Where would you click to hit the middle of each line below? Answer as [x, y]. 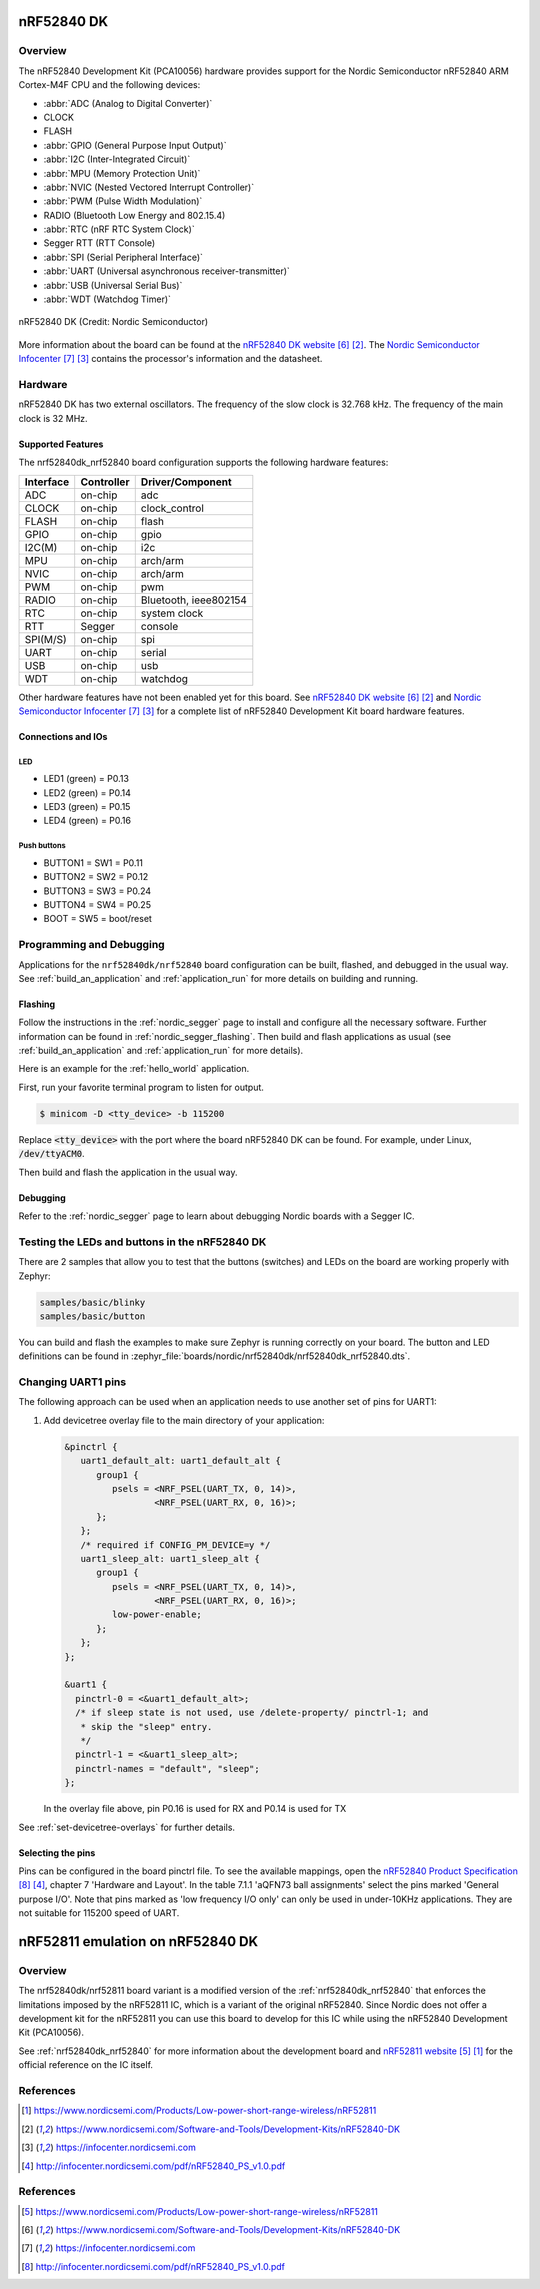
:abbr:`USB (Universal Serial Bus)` [113, 285]
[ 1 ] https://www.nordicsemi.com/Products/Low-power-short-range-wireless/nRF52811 [199, 2111]
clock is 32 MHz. [53, 418]
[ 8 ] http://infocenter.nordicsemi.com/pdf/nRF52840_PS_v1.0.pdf [153, 2266]
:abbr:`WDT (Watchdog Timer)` [107, 299]
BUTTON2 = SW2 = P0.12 [96, 877]
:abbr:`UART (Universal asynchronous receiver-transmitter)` [166, 271]
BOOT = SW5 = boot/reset [97, 919]
